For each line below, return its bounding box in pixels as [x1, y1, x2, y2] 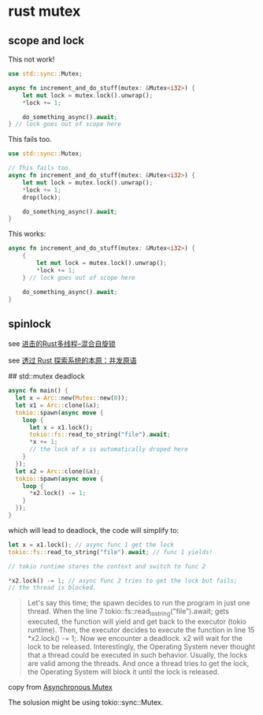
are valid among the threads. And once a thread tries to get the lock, [27, 659, 250, 668]
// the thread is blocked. [8, 584, 97, 592]
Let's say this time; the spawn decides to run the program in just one [27, 598, 250, 608]
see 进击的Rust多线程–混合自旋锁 [8, 339, 116, 348]
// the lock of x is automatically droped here [28, 445, 189, 453]
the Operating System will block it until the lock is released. [27, 667, 220, 676]
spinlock [8, 317, 51, 330]
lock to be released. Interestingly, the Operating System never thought [27, 642, 256, 652]
